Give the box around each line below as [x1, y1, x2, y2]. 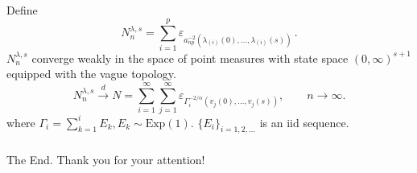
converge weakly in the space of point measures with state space [31, 49, 349, 66]
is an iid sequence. [259, 113, 349, 130]
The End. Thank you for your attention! [6, 151, 205, 168]
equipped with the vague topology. [6, 65, 176, 82]
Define [6, 2, 38, 18]
